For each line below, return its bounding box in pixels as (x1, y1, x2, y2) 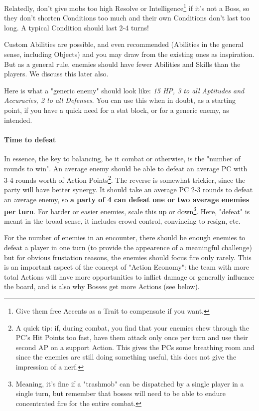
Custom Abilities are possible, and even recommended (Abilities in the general (4, 39, 244, 49)
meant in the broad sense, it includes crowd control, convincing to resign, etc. (4, 215, 241, 226)
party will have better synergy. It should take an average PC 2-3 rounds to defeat (4, 184, 253, 195)
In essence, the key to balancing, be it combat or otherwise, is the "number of (4, 153, 241, 163)
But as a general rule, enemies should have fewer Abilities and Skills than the (4, 58, 241, 69)
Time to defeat (4, 134, 56, 144)
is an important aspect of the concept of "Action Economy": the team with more (4, 262, 249, 272)
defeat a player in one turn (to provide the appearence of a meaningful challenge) (4, 242, 252, 253)
